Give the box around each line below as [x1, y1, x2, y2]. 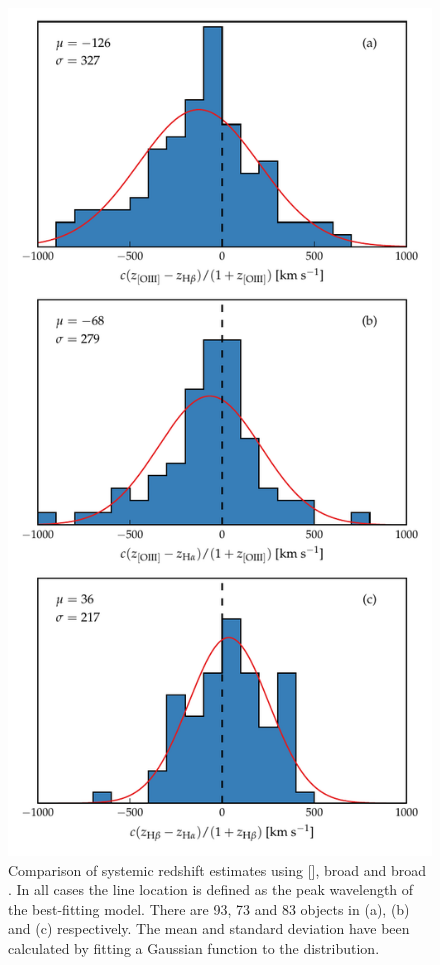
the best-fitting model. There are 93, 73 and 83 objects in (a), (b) [8, 898, 410, 919]
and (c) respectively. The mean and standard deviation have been [8, 918, 410, 939]
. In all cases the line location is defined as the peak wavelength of [8, 879, 414, 900]
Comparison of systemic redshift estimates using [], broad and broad [8, 859, 426, 880]
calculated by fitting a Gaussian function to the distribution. [8, 937, 380, 958]
